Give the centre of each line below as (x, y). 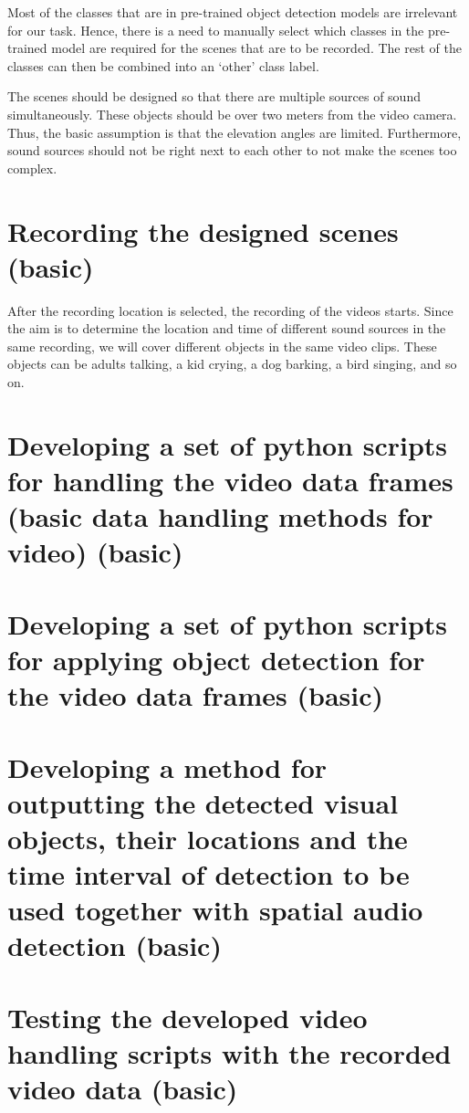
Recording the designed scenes (203, 231)
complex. (32, 168)
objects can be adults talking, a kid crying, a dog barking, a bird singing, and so (232, 364)
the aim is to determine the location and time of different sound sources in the (227, 328)
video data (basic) (123, 1089)
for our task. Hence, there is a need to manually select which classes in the (216, 30)
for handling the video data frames (230, 480)
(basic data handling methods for (220, 516)
